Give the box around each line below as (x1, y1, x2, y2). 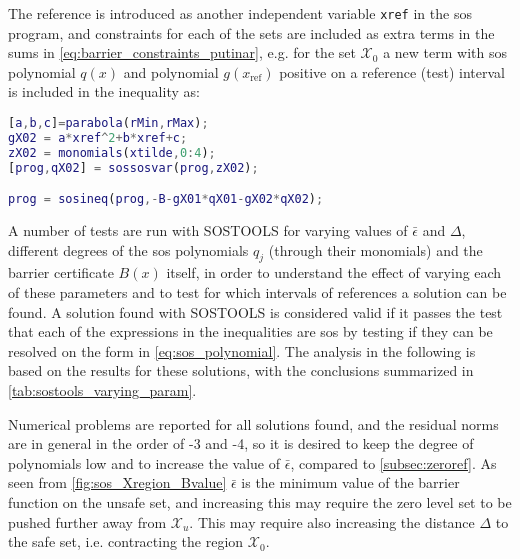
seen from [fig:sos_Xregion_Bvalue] (8, 472, 227, 493)
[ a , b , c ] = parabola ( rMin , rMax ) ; (8, 116, 209, 131)
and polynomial (123, 61, 219, 82)
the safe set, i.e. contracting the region (8, 531, 244, 552)
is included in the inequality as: (8, 81, 200, 102)
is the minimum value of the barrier (241, 472, 460, 493)
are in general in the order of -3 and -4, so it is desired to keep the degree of (8, 433, 474, 454)
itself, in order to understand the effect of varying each (166, 262, 502, 283)
